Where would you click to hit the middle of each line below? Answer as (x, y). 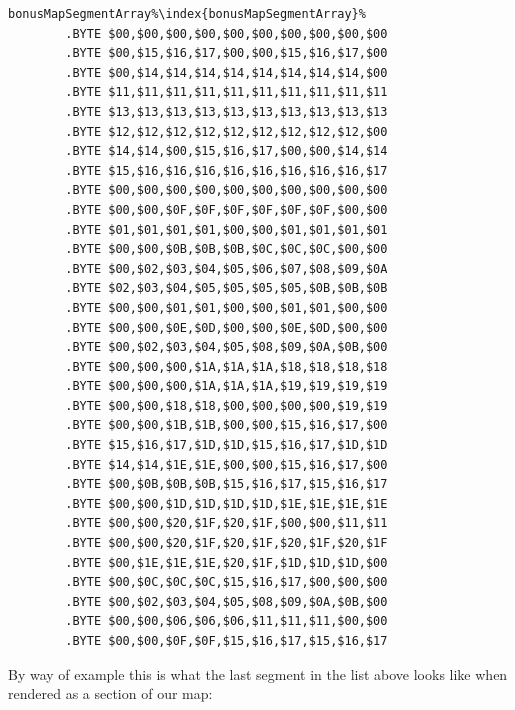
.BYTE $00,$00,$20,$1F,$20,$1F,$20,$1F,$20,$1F (226, 543)
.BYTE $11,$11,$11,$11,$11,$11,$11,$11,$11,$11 (226, 92)
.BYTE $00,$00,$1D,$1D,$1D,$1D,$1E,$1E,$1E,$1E (226, 503)
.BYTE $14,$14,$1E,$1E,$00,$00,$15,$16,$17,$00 (226, 464)
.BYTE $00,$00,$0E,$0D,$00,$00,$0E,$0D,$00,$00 (226, 327)
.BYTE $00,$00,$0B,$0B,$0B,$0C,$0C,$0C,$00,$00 (226, 249)
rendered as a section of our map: (110, 693)
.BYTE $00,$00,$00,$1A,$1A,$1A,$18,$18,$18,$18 (226, 366)
